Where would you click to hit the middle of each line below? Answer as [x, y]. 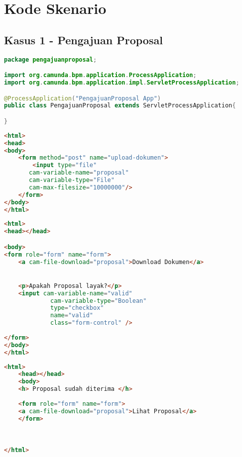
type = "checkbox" [77, 308]
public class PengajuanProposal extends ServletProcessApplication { [120, 106]
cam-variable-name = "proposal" [79, 173]
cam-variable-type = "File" [72, 180]
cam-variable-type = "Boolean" [99, 301]
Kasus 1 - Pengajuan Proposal [83, 40]
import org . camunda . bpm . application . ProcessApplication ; [100, 75]
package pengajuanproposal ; [51, 59]
